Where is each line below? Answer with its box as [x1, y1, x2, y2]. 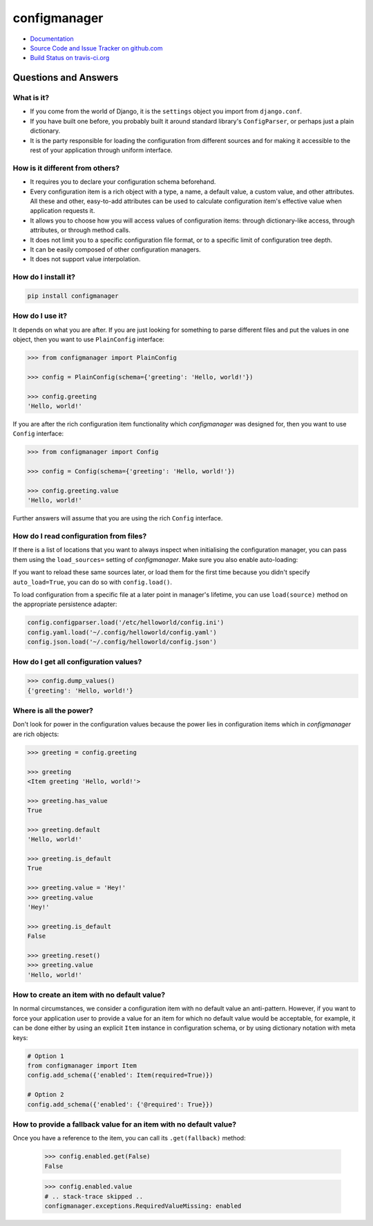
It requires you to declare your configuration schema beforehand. [30, 178, 216, 186]
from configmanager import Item [27, 1062, 137, 1069]
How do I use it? [12, 311, 68, 321]
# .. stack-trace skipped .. [44, 1192, 144, 1200]
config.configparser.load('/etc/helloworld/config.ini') [27, 619, 224, 627]
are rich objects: [12, 730, 59, 738]
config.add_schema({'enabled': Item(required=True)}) [27, 1071, 213, 1079]
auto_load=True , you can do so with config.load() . [12, 578, 173, 586]
